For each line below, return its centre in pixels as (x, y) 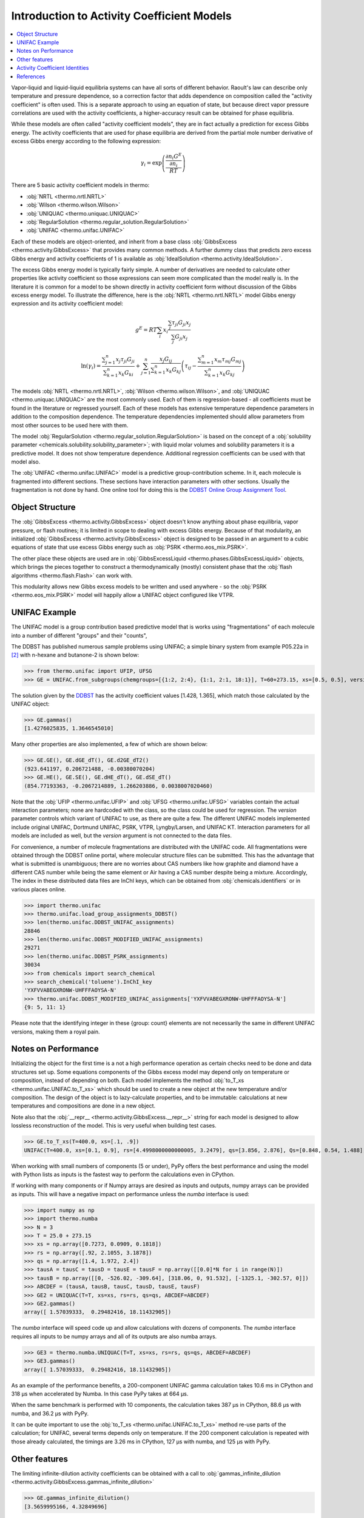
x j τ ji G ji (125, 360)
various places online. (39, 889)
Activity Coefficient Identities (53, 68)
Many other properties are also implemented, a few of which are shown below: (110, 744)
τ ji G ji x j (181, 323)
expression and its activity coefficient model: (67, 304)
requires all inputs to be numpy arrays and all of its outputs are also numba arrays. (114, 1336)
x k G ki (126, 373)
